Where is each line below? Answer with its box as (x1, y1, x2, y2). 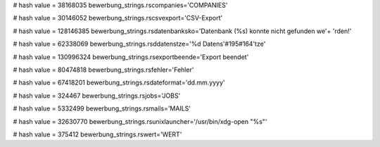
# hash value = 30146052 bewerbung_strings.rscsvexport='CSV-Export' (13, 14, 223, 23)
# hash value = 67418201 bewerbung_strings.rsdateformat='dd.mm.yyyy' (13, 78, 225, 87)
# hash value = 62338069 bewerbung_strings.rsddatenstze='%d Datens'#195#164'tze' (13, 39, 266, 49)
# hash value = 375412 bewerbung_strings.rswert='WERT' (13, 130, 182, 139)
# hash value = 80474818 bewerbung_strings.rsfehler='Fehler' (13, 65, 194, 74)
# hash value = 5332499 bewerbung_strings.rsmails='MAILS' (13, 104, 191, 113)
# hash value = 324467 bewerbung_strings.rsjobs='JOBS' (13, 91, 181, 100)
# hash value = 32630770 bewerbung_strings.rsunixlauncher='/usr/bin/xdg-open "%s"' (13, 117, 267, 126)
